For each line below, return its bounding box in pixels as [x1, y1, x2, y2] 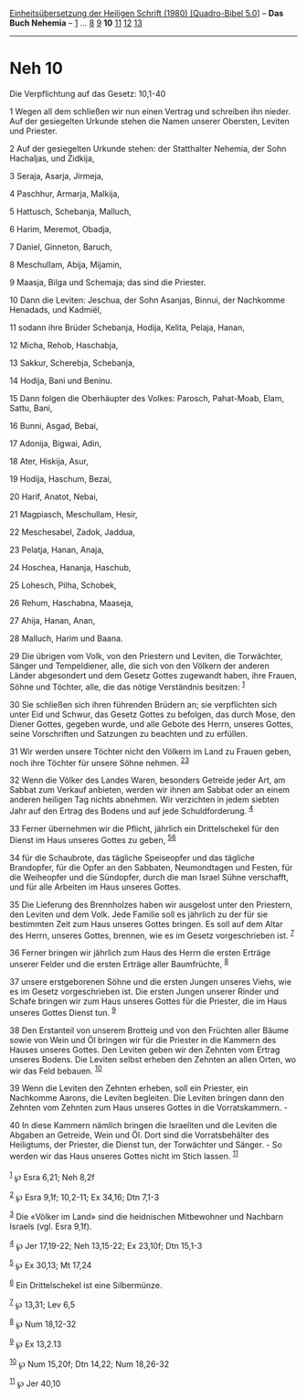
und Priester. [9, 125, 58, 136]
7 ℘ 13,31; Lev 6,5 [9, 1297, 76, 1310]
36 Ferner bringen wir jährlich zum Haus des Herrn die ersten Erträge [9, 947, 271, 958]
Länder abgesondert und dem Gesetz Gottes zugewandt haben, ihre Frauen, [9, 669, 297, 680]
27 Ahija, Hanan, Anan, [9, 614, 96, 625]
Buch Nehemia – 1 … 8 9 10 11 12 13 [9, 17, 143, 28]
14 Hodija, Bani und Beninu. [9, 375, 112, 386]
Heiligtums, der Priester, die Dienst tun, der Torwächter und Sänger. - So [9, 1139, 283, 1150]
